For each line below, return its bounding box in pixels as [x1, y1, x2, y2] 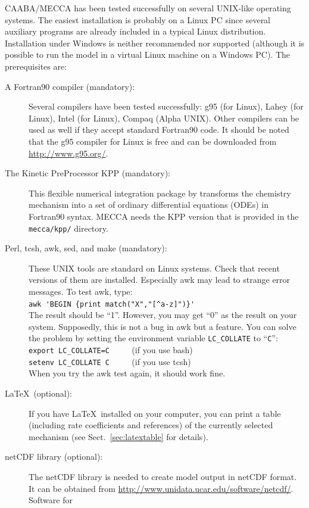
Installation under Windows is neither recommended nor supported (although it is [5, 36, 305, 49]
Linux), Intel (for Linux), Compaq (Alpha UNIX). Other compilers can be [29, 111, 299, 124]
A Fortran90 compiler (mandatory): [5, 80, 135, 92]
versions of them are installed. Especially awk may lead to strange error [29, 273, 291, 286]
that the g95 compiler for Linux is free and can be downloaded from [29, 135, 277, 147]
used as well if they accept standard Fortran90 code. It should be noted [29, 123, 289, 136]
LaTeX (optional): [5, 387, 72, 399]
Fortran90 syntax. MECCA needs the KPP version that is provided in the [29, 210, 299, 222]
